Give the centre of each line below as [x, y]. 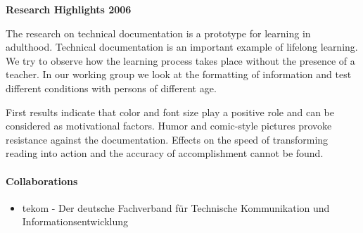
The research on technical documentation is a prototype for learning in [158, 33]
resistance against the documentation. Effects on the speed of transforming [167, 139]
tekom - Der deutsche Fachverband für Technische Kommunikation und [176, 207]
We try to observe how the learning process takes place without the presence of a [180, 60]
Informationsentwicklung [75, 221]
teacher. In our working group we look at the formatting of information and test [179, 74]
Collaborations [42, 181]
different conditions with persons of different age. [111, 88]
